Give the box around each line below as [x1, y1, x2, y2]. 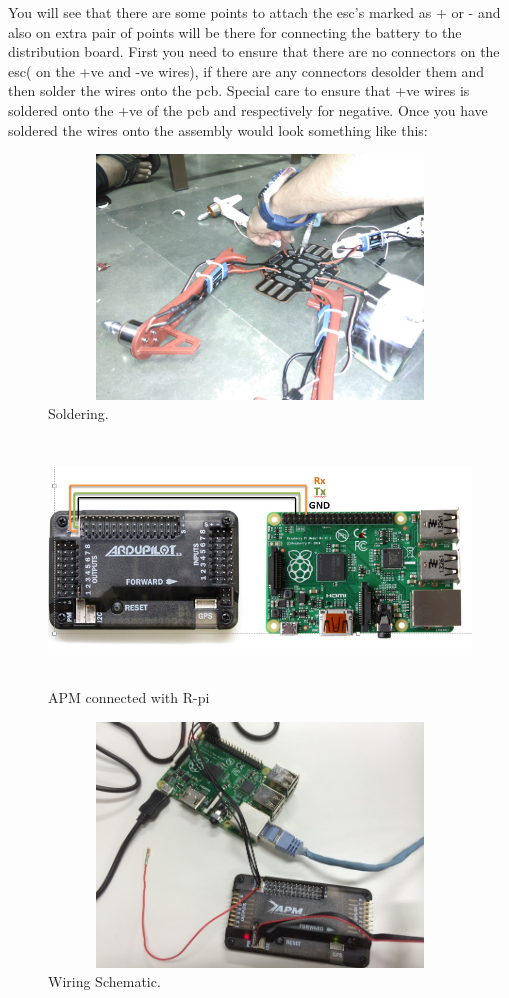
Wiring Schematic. [48, 971, 161, 992]
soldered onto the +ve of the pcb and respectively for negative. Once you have [8, 99, 488, 120]
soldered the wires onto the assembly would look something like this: [8, 119, 428, 140]
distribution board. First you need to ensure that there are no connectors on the [8, 41, 500, 62]
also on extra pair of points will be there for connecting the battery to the [8, 21, 462, 42]
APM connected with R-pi [48, 687, 210, 708]
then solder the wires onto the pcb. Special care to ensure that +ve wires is [8, 80, 470, 101]
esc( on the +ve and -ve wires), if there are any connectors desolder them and [8, 60, 485, 81]
